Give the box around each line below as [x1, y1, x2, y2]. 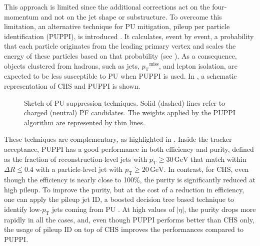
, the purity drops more [184, 203, 256, 214]
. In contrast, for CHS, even [163, 164, 249, 174]
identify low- [4, 203, 42, 214]
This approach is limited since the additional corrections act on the [4, 2, 210, 12]
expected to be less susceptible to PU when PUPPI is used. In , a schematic [4, 71, 237, 81]
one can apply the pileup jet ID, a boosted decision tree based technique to [4, 194, 234, 204]
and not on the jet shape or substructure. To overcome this [40, 11, 222, 22]
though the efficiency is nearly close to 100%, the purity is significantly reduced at [4, 174, 255, 185]
